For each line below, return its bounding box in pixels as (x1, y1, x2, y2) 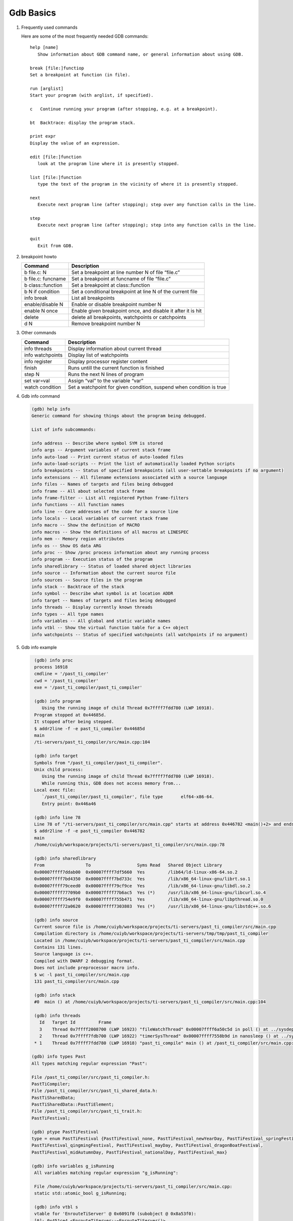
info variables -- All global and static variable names (31, 618, 171, 624)
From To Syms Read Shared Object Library (34, 863, 222, 868)
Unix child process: (34, 767, 84, 772)
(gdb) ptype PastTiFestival (31, 1129, 99, 1135)
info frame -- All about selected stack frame (31, 488, 145, 494)
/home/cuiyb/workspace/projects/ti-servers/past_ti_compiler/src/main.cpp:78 (34, 842, 225, 847)
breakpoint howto (21, 254, 57, 260)
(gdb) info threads (34, 1012, 81, 1018)
